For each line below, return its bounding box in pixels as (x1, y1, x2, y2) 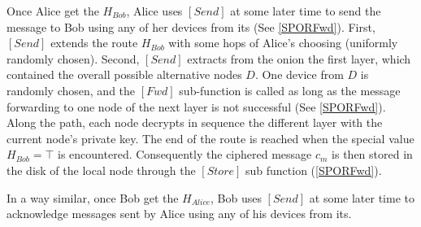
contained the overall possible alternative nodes (7, 66, 242, 83)
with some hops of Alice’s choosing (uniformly (168, 34, 398, 51)
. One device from (254, 66, 344, 83)
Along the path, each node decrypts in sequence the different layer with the (7, 114, 383, 131)
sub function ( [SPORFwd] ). (245, 161, 382, 178)
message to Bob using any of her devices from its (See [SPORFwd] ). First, (7, 18, 375, 35)
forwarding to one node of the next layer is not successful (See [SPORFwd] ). (7, 98, 386, 115)
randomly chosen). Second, (7, 50, 140, 67)
